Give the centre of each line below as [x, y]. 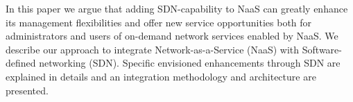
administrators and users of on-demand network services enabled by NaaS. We [172, 36]
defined [21, 63]
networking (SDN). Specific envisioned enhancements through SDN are [190, 63]
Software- [322, 49]
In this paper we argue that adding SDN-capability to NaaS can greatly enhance [177, 8]
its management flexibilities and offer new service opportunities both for [159, 22]
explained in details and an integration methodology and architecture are [161, 76]
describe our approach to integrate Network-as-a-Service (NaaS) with [153, 49]
